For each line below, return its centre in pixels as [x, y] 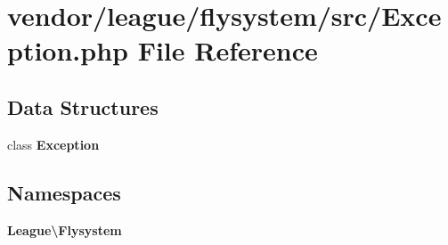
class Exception [53, 144]
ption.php [68, 50]
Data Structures [83, 106]
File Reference [228, 50]
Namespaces [64, 192]
